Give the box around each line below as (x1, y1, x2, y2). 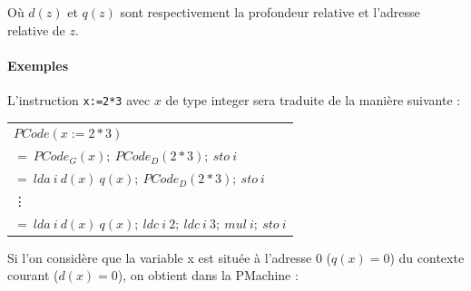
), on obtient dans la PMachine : (117, 266, 299, 285)
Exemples (7, 55, 69, 74)
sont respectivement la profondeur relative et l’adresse (120, 3, 420, 21)
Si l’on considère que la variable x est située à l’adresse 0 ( (7, 247, 332, 267)
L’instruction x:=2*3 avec (7, 90, 151, 109)
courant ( (7, 266, 59, 285)
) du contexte (389, 247, 465, 267)
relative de (7, 20, 65, 39)
